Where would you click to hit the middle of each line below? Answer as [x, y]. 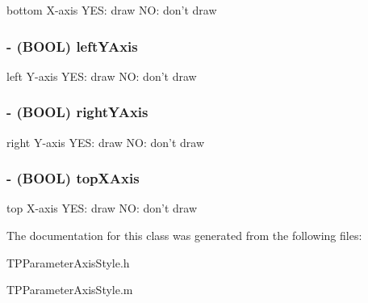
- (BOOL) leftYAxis [72, 46]
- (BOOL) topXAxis [73, 178]
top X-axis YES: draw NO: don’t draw [102, 208]
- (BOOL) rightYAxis [77, 112]
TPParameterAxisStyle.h [68, 262]
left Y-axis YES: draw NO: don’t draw [102, 76]
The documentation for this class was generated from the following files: [184, 236]
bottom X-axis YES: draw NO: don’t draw [112, 10]
